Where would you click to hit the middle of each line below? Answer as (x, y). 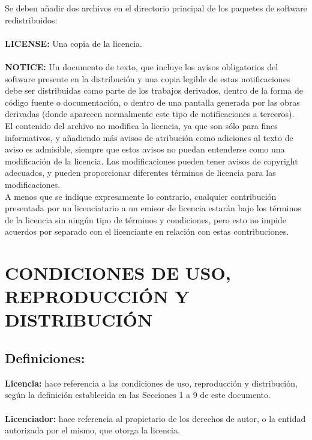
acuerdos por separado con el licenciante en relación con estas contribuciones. (147, 231)
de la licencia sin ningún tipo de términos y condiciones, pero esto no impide (145, 219)
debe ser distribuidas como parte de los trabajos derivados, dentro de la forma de (154, 90)
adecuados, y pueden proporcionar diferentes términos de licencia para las (140, 173)
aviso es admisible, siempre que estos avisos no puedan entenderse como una (145, 149)
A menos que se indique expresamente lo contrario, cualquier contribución (141, 196)
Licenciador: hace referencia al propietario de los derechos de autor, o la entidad (155, 418)
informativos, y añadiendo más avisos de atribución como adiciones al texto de (149, 137)
